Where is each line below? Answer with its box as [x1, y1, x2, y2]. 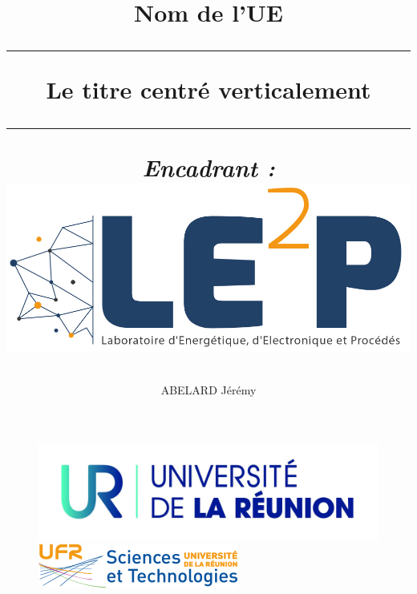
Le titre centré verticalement [46, 73, 371, 106]
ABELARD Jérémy [160, 381, 257, 398]
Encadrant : [142, 150, 275, 184]
